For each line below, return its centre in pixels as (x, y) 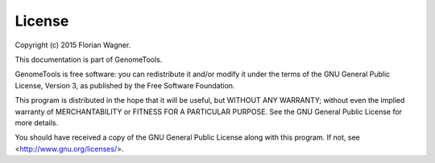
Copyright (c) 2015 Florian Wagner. (73, 45)
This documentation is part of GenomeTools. (89, 59)
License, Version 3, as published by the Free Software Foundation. (125, 85)
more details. (37, 122)
